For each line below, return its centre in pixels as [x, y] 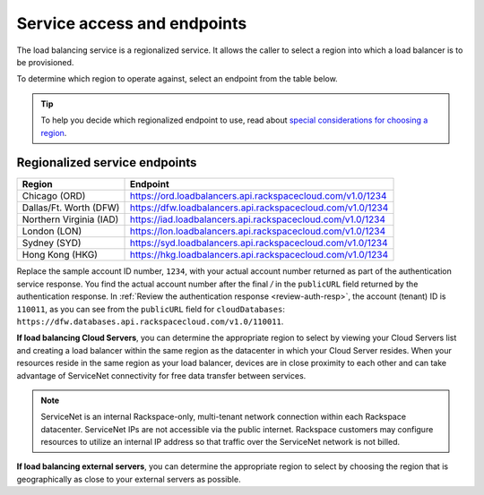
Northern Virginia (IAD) [70, 219]
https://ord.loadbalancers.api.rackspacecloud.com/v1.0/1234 [258, 196]
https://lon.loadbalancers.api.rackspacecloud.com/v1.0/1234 [258, 231]
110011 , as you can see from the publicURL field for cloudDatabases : [151, 309]
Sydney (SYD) [52, 243]
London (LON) [52, 231]
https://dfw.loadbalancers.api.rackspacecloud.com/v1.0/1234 [259, 208]
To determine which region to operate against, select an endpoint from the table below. [177, 79]
